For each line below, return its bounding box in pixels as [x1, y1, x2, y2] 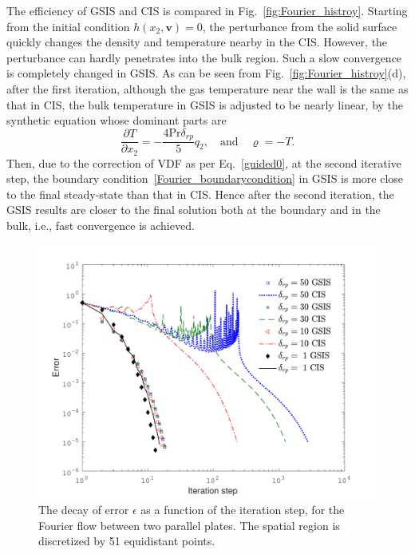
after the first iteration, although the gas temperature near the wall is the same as [6, 80, 409, 97]
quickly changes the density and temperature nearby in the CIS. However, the [6, 34, 388, 50]
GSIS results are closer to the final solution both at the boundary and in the [6, 201, 381, 218]
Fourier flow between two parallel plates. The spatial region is [38, 516, 340, 533]
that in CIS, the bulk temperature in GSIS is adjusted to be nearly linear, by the [6, 96, 404, 113]
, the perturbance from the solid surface [202, 18, 397, 34]
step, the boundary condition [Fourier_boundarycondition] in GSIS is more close [6, 170, 404, 187]
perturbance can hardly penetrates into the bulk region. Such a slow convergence [6, 49, 402, 65]
